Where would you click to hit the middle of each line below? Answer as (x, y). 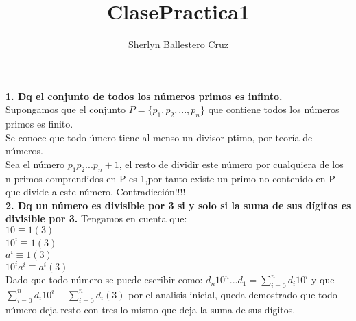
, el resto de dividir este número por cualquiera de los (231, 164)
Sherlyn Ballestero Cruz (178, 44)
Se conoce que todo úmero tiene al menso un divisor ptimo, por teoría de (159, 137)
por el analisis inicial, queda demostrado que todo (233, 294)
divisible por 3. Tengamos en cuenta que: (96, 218)
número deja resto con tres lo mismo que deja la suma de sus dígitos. (151, 309)
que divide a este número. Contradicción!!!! (96, 192)
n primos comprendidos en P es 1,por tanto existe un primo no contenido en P (170, 178)
